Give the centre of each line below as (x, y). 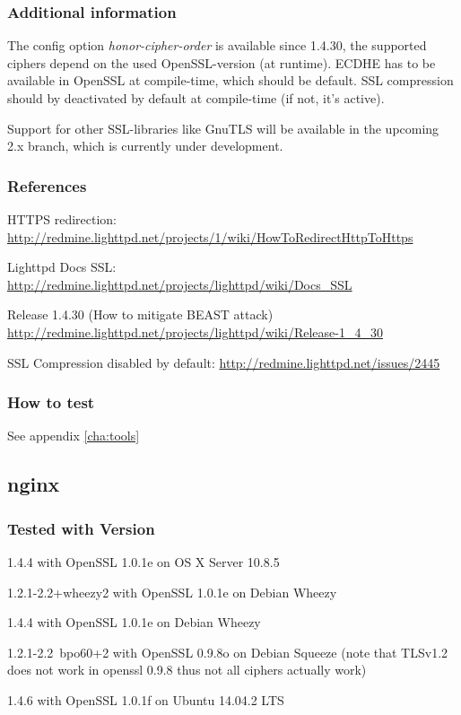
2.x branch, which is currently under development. (145, 146)
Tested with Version (81, 528)
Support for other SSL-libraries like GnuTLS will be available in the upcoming (223, 128)
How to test (51, 402)
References (47, 185)
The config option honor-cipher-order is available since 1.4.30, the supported (217, 45)
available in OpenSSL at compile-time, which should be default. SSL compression (230, 80)
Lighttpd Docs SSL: (62, 267)
